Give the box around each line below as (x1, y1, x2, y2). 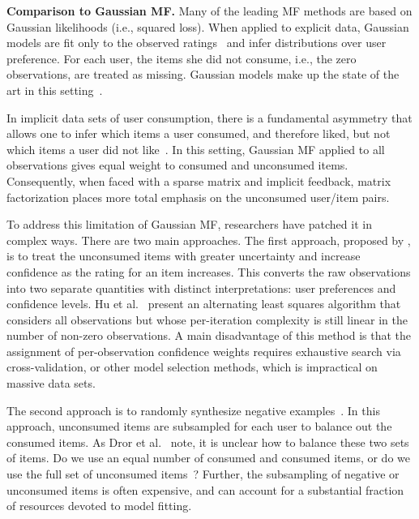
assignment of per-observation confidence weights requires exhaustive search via (6, 342, 401, 359)
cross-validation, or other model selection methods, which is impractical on (6, 358, 378, 375)
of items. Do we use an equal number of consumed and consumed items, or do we (6, 449, 410, 466)
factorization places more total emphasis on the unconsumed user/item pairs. (6, 188, 390, 205)
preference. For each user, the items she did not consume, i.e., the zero (6, 49, 357, 66)
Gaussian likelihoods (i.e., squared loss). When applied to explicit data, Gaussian (6, 18, 409, 35)
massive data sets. (6, 375, 96, 392)
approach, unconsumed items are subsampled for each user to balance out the (6, 418, 392, 435)
